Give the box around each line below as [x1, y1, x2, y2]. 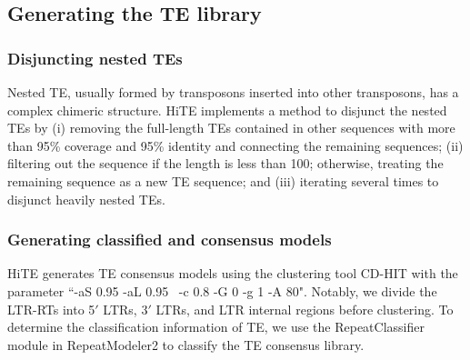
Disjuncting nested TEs [7, 46, 183, 69]
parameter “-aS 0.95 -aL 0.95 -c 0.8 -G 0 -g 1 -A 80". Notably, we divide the [7, 281, 437, 300]
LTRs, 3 [103, 299, 148, 318]
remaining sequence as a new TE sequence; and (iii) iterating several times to [7, 171, 439, 190]
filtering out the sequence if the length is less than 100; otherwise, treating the [7, 154, 444, 173]
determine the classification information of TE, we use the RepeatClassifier [7, 317, 425, 336]
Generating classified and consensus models [7, 228, 332, 251]
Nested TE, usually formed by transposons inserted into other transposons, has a [7, 83, 459, 101]
